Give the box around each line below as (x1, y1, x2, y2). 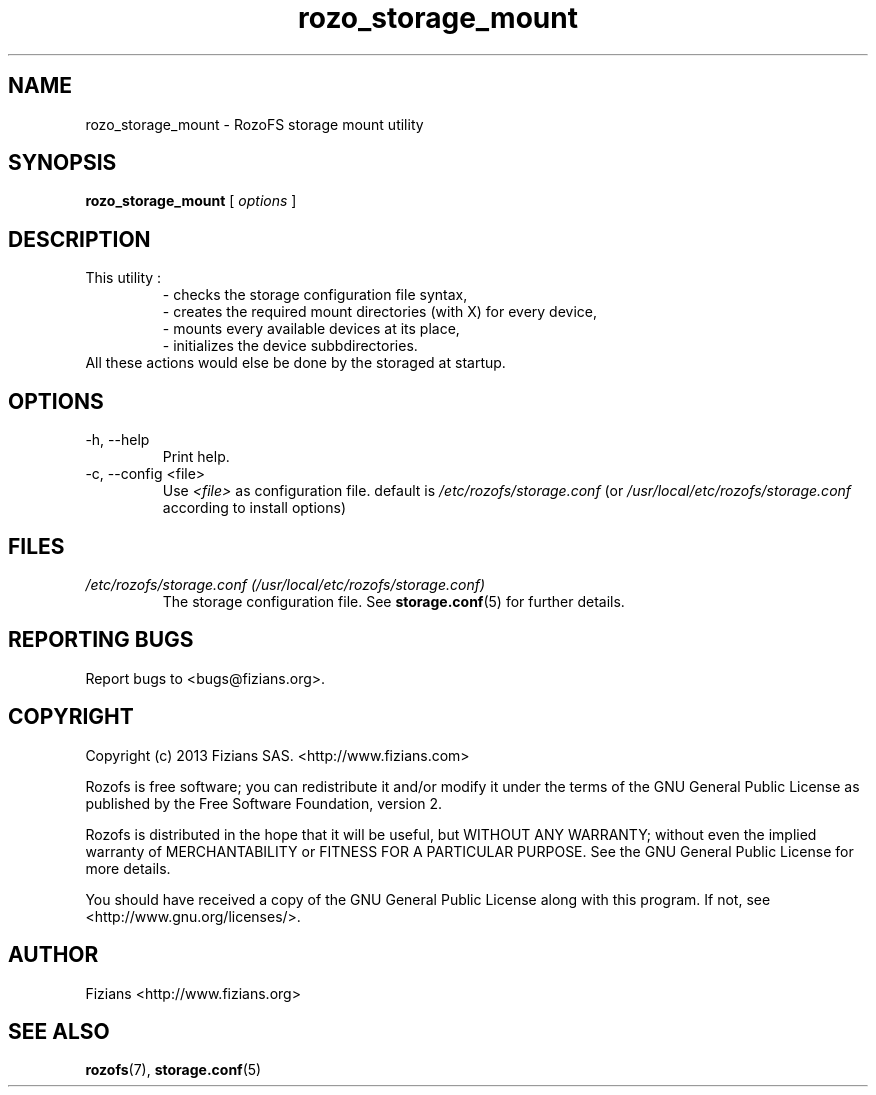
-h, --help (85, 431, 150, 449)
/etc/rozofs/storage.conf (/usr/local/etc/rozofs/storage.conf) (85, 575, 486, 593)
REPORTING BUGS (8, 627, 194, 653)
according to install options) (162, 499, 346, 517)
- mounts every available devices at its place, (162, 320, 460, 338)
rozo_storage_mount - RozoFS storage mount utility (85, 115, 424, 133)
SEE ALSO (8, 1018, 110, 1044)
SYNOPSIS (8, 150, 117, 176)
